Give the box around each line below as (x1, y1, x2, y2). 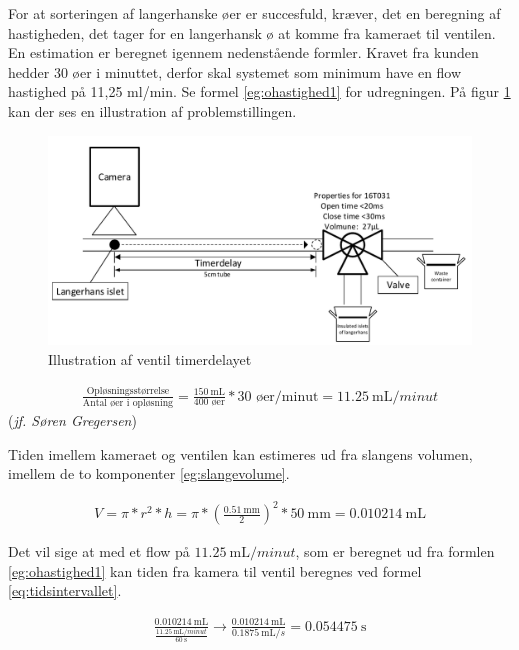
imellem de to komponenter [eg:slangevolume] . (8, 463, 290, 484)
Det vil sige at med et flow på (8, 541, 190, 562)
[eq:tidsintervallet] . (8, 580, 122, 601)
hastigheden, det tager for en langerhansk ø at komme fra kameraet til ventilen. (8, 22, 496, 43)
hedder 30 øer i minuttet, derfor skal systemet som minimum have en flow (8, 61, 462, 82)
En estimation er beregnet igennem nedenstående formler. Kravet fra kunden (8, 42, 479, 63)
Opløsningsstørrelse (86, 386, 170, 397)
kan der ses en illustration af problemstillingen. (8, 100, 297, 121)
